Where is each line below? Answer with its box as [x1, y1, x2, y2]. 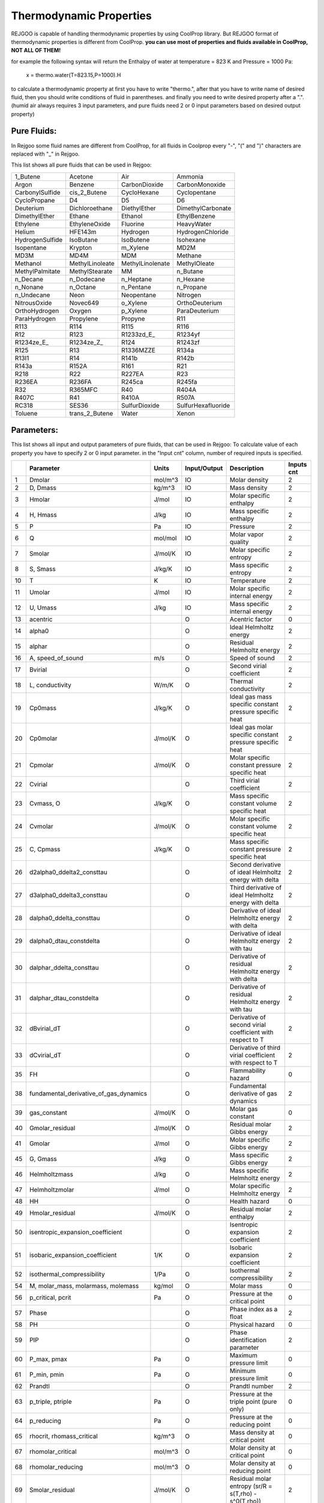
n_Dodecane [69, 275, 105, 283]
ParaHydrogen [14, 314, 56, 323]
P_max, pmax [29, 1355, 68, 1364]
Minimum [229, 1367, 256, 1375]
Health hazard [229, 1197, 270, 1205]
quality [229, 538, 249, 546]
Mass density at [229, 1428, 275, 1437]
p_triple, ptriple [29, 1398, 72, 1406]
